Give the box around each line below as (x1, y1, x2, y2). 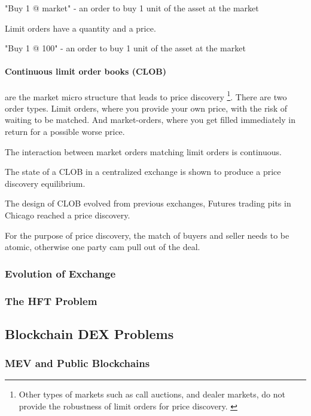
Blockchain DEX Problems (5, 324, 174, 343)
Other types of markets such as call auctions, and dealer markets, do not (19, 388, 285, 400)
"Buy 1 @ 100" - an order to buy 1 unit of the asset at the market (5, 42, 246, 54)
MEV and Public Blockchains (5, 356, 150, 371)
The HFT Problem (5, 293, 97, 308)
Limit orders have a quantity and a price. (5, 21, 156, 34)
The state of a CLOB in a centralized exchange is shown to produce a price (5, 165, 281, 178)
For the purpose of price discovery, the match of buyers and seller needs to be (5, 229, 289, 241)
